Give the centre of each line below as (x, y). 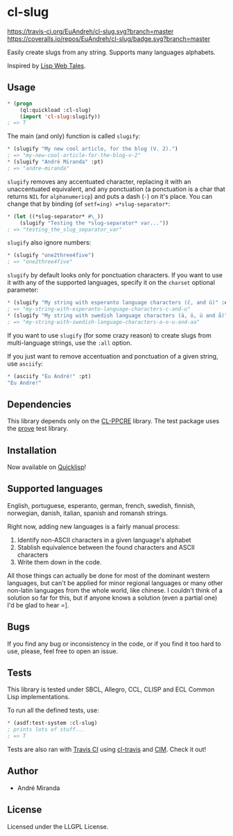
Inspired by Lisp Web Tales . (47, 65)
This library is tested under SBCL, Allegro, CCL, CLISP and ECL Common (111, 689)
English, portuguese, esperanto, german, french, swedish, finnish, (102, 505)
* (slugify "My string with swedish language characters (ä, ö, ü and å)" (118, 315)
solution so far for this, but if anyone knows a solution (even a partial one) (112, 598)
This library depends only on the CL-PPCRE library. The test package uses (113, 421)
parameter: (23, 290)
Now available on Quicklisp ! (47, 467)
